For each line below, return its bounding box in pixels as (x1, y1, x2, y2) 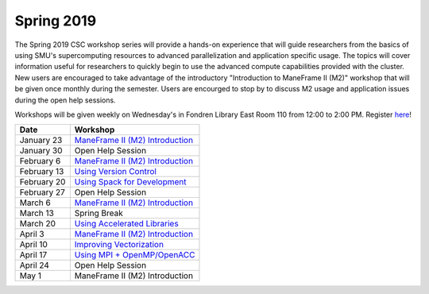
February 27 (19, 187, 65, 198)
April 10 (19, 239, 48, 250)
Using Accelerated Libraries (74, 219, 179, 230)
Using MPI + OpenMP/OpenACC (74, 250, 195, 261)
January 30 (19, 145, 63, 157)
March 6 (19, 197, 51, 208)
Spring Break (74, 207, 123, 219)
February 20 (19, 176, 66, 188)
